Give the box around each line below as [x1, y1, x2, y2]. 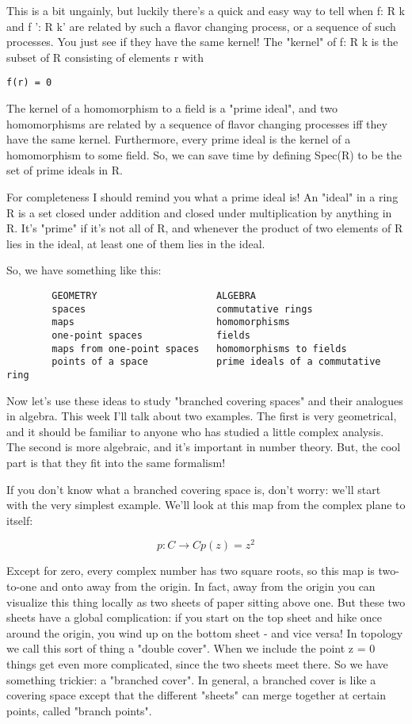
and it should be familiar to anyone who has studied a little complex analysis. [6, 423, 384, 439]
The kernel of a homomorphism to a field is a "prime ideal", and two [6, 100, 338, 117]
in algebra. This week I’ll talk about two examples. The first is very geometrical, [6, 408, 397, 424]
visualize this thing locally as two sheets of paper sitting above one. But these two [6, 593, 406, 610]
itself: [6, 511, 33, 528]
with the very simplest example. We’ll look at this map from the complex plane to [6, 496, 406, 513]
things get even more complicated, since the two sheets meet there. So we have [6, 655, 388, 672]
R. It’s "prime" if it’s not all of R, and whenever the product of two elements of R [6, 220, 403, 236]
